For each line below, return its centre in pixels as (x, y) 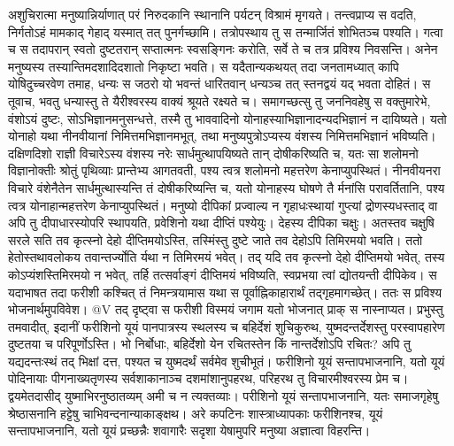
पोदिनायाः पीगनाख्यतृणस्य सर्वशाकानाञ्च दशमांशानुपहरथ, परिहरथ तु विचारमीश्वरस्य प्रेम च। (208, 378)
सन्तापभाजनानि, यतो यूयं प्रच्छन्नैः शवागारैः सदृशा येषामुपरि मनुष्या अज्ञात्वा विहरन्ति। (189, 431)
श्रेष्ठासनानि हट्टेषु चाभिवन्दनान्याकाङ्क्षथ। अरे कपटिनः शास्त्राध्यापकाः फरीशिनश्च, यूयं (196, 413)
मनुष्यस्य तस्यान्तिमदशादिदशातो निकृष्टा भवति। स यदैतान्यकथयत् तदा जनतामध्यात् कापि (204, 66)
